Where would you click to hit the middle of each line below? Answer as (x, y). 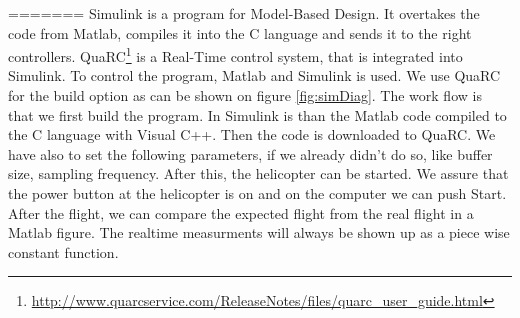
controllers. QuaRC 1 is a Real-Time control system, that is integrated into (235, 54)
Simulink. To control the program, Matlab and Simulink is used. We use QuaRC (254, 75)
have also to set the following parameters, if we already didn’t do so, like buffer (250, 153)
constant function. (63, 251)
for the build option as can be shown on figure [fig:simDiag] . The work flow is (245, 95)
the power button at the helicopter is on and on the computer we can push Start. (257, 193)
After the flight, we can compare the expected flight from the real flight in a (241, 212)
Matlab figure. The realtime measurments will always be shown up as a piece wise (259, 232)
